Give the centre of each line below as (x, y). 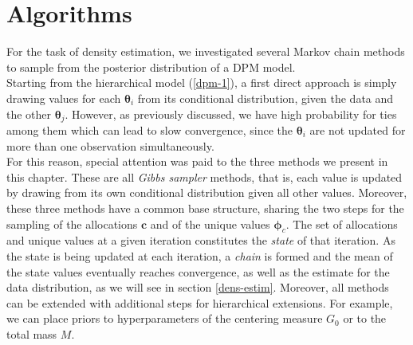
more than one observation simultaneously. (110, 145)
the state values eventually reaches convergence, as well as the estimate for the (198, 271)
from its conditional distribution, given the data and (265, 98)
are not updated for (358, 129)
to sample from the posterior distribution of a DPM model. (151, 67)
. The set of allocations (342, 223)
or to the (365, 318)
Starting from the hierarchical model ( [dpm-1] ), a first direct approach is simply (202, 82)
